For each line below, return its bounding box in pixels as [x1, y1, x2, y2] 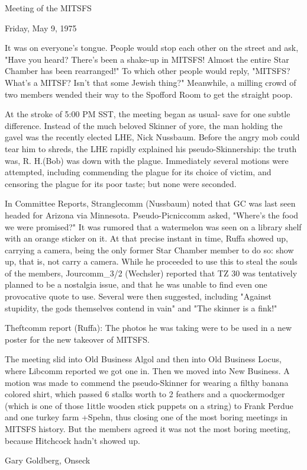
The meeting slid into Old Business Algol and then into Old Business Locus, [5, 353, 282, 365]
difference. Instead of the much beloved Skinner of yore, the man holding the [5, 119, 283, 131]
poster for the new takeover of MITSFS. [5, 333, 150, 345]
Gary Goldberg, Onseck [5, 454, 91, 466]
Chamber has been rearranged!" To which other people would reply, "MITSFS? [5, 65, 290, 77]
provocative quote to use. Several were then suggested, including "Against [5, 290, 272, 302]
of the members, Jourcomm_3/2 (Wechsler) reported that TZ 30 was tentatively [5, 266, 298, 279]
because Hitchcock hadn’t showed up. [5, 434, 140, 446]
